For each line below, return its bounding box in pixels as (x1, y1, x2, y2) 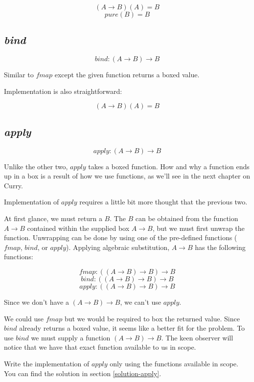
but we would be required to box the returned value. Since (64, 313, 240, 323)
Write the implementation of (4, 358, 90, 368)
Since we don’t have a (4, 296, 69, 307)
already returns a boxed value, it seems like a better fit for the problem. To (19, 323, 245, 333)
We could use (4, 313, 44, 323)
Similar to (4, 69, 34, 80)
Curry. (4, 180, 23, 190)
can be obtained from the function (135, 213, 238, 223)
